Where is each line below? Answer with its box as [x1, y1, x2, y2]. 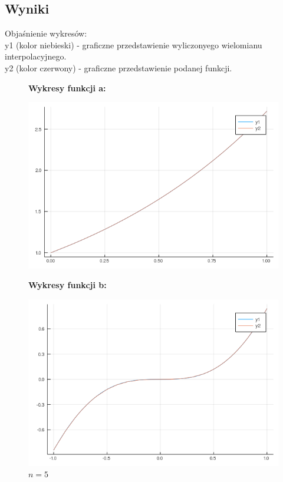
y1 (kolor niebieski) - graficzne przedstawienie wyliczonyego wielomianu [5, 38, 262, 51]
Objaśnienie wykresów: [5, 27, 87, 39]
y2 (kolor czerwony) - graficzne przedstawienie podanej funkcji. [5, 61, 232, 74]
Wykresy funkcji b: [28, 279, 107, 291]
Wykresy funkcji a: [28, 81, 106, 94]
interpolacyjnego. [5, 50, 67, 62]
